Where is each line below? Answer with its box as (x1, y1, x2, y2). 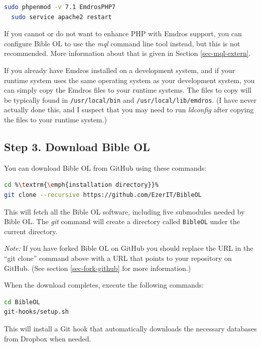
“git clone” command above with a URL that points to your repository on (4, 253, 232, 263)
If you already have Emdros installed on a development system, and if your (4, 64, 235, 75)
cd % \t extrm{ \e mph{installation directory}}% (4, 181, 159, 189)
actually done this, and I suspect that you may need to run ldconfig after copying (4, 104, 254, 115)
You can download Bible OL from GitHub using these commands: (4, 162, 206, 173)
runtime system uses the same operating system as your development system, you (4, 75, 255, 85)
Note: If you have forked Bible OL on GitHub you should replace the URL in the (4, 243, 253, 253)
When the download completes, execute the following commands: (4, 280, 204, 290)
